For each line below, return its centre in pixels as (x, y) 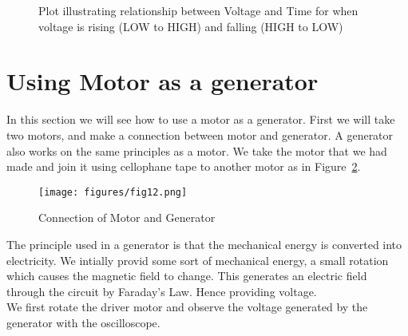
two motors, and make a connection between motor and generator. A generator (200, 134)
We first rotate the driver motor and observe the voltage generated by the (187, 307)
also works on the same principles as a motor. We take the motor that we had (197, 150)
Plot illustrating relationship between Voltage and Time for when (198, 10)
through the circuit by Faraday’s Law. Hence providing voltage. (162, 291)
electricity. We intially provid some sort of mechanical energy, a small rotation (198, 260)
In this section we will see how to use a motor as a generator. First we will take (201, 119)
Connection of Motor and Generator (127, 217)
